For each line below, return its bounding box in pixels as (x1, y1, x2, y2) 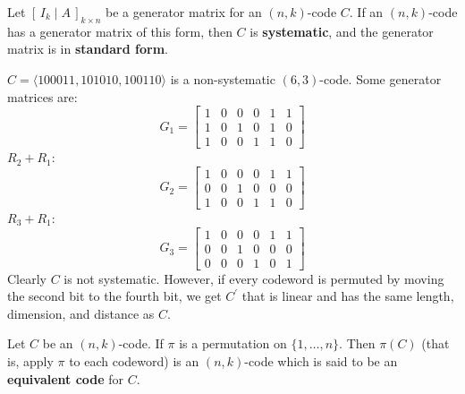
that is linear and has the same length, (241, 287, 454, 305)
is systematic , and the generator (249, 21, 434, 40)
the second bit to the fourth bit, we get (7, 287, 222, 305)
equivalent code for (7, 369, 124, 388)
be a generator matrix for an (105, 3, 262, 21)
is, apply (7, 352, 54, 371)
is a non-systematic (170, 69, 275, 88)
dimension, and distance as (7, 304, 155, 322)
